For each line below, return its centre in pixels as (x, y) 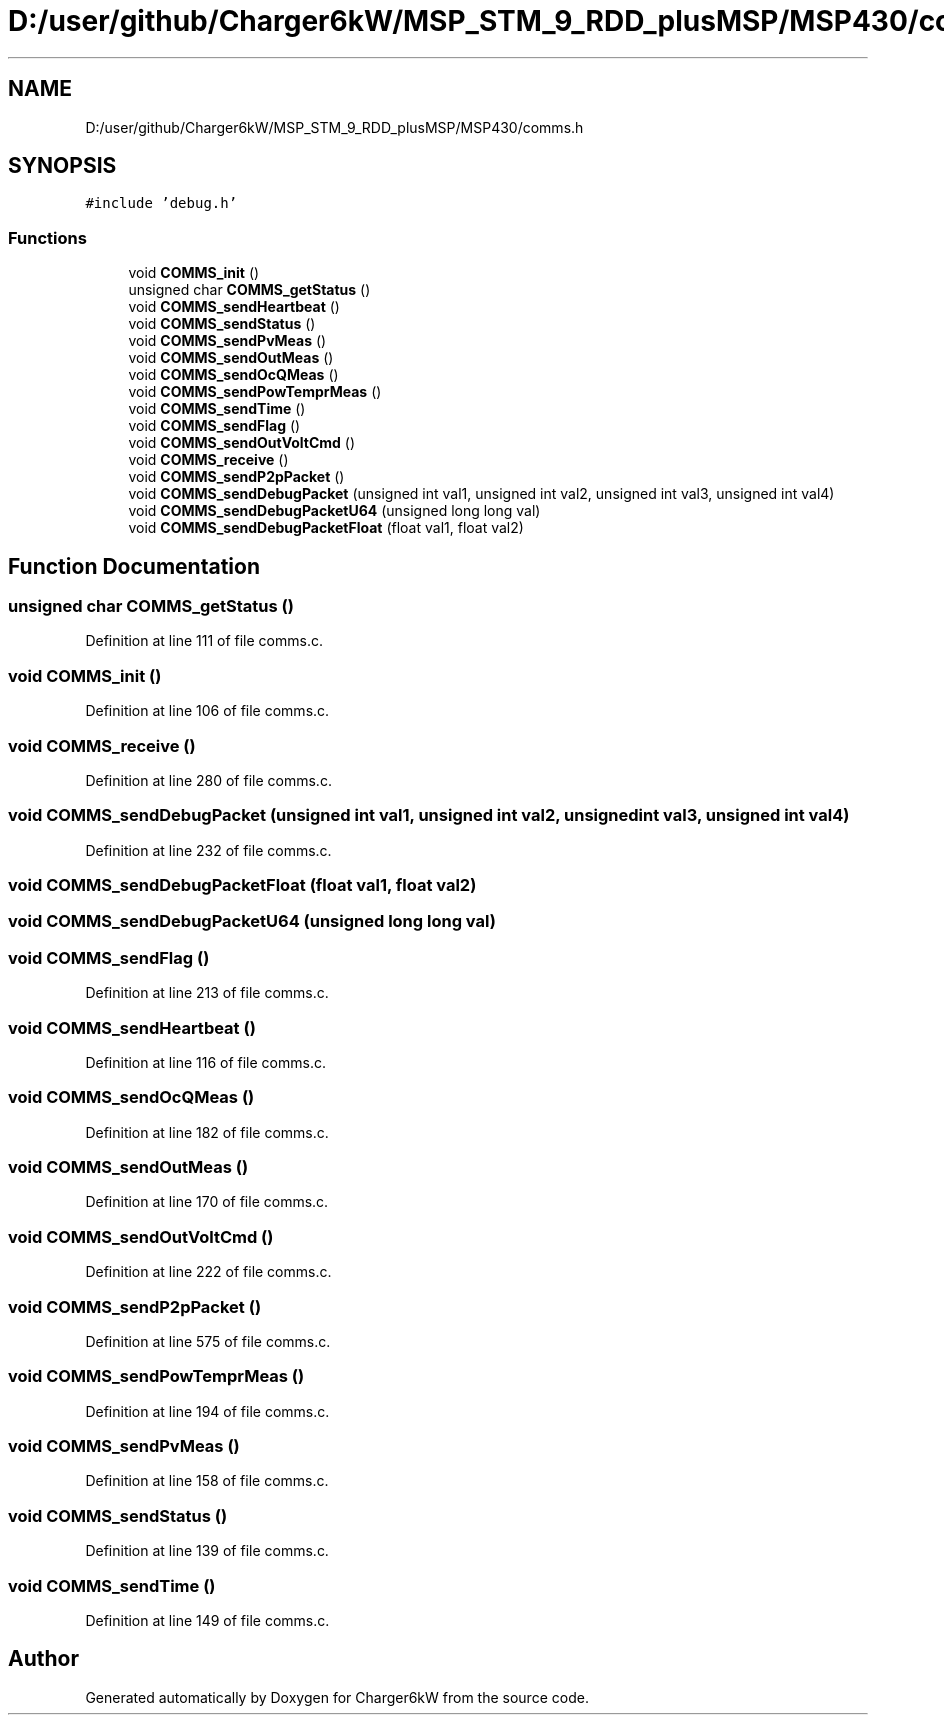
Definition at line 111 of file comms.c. (204, 641)
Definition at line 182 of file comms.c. (207, 1132)
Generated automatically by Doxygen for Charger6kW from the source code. (337, 1697)
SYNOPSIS (62, 166)
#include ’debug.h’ (161, 203)
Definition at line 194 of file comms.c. (207, 1411)
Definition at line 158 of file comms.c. (207, 1481)
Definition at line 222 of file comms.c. (208, 1272)
